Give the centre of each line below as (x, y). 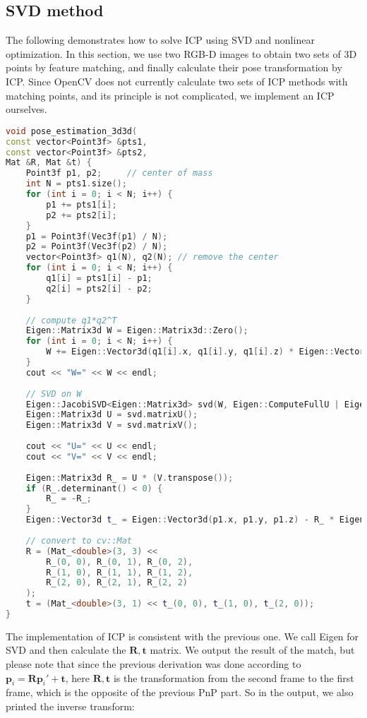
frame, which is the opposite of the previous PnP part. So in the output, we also (180, 692)
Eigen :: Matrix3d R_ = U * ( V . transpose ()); (130, 478)
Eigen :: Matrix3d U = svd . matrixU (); (112, 415)
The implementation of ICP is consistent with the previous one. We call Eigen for (182, 636)
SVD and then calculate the (66, 650)
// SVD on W (54, 394)
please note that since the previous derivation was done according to (154, 664)
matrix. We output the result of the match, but (252, 650)
